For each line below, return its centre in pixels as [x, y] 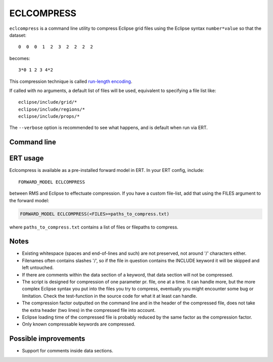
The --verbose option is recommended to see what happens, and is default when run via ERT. [109, 128]
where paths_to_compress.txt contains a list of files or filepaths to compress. [94, 227]
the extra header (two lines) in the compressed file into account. [89, 310]
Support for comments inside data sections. [67, 351]
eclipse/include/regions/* [52, 109]
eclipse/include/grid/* [48, 102]
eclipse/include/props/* [49, 117]
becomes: [20, 58]
